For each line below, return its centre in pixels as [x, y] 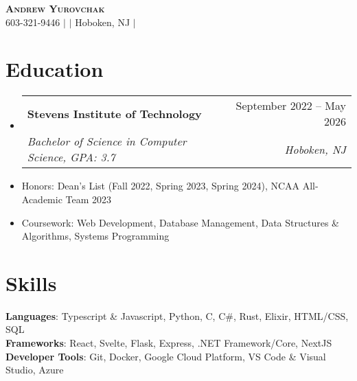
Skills [31, 282]
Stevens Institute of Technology [114, 113]
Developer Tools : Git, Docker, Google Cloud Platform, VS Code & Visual [166, 356]
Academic [42, 199]
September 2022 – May [291, 106]
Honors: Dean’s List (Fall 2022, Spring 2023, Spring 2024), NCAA [161, 186]
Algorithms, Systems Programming [95, 236]
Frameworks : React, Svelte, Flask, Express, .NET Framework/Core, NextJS [169, 343]
